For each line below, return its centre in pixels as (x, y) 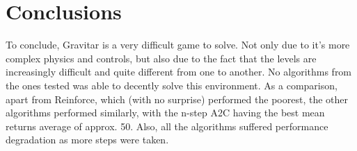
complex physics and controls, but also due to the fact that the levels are (161, 58)
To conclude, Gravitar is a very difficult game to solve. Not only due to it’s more (178, 45)
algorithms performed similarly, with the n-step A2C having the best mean (165, 113)
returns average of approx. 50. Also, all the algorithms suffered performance (167, 126)
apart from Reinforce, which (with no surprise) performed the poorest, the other (177, 99)
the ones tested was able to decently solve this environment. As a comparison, (172, 85)
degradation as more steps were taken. (87, 140)
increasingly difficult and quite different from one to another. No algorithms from (179, 72)
